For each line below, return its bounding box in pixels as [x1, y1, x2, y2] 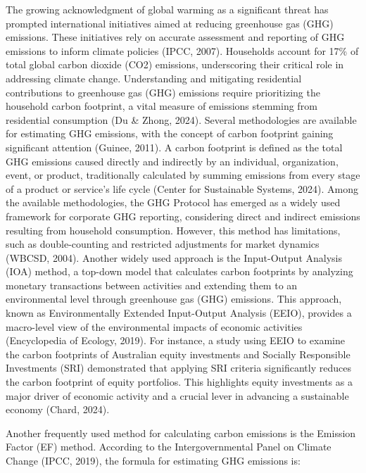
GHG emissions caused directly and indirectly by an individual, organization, [6, 153, 339, 168]
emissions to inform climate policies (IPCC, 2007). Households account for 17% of [6, 43, 359, 58]
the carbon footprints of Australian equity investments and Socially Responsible [6, 346, 351, 361]
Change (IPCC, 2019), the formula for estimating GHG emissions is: [6, 453, 301, 467]
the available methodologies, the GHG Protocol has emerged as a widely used [6, 195, 341, 210]
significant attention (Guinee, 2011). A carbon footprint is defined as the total [6, 139, 343, 154]
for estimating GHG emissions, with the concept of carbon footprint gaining [6, 126, 334, 141]
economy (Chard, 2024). [6, 402, 110, 417]
